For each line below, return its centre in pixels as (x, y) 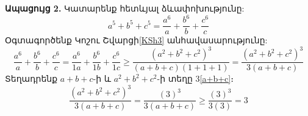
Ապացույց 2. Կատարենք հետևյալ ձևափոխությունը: (125, 8)
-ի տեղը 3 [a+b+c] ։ (195, 78)
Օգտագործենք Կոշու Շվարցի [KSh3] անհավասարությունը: (136, 40)
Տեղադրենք (31, 78)
